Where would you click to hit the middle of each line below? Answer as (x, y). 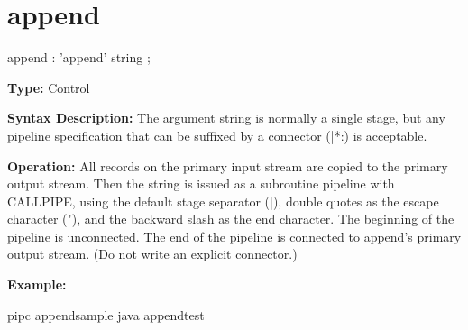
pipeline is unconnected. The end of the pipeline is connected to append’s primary (234, 236)
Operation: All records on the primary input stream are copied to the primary (228, 165)
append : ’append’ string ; (79, 57)
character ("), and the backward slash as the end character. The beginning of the (231, 219)
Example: (37, 284)
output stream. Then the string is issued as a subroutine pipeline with (201, 183)
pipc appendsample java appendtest (106, 314)
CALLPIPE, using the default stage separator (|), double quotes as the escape (223, 201)
